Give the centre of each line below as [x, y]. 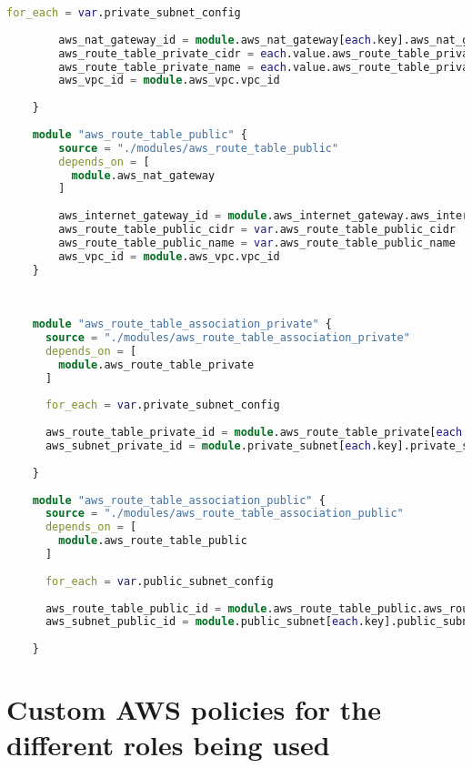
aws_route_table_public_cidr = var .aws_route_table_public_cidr [257, 229]
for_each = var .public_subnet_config [159, 581]
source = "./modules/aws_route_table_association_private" [227, 338]
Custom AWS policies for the [194, 709]
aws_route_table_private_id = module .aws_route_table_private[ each [254, 433]
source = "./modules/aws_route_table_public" [199, 148]
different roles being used [168, 745]
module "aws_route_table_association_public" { [179, 500]
